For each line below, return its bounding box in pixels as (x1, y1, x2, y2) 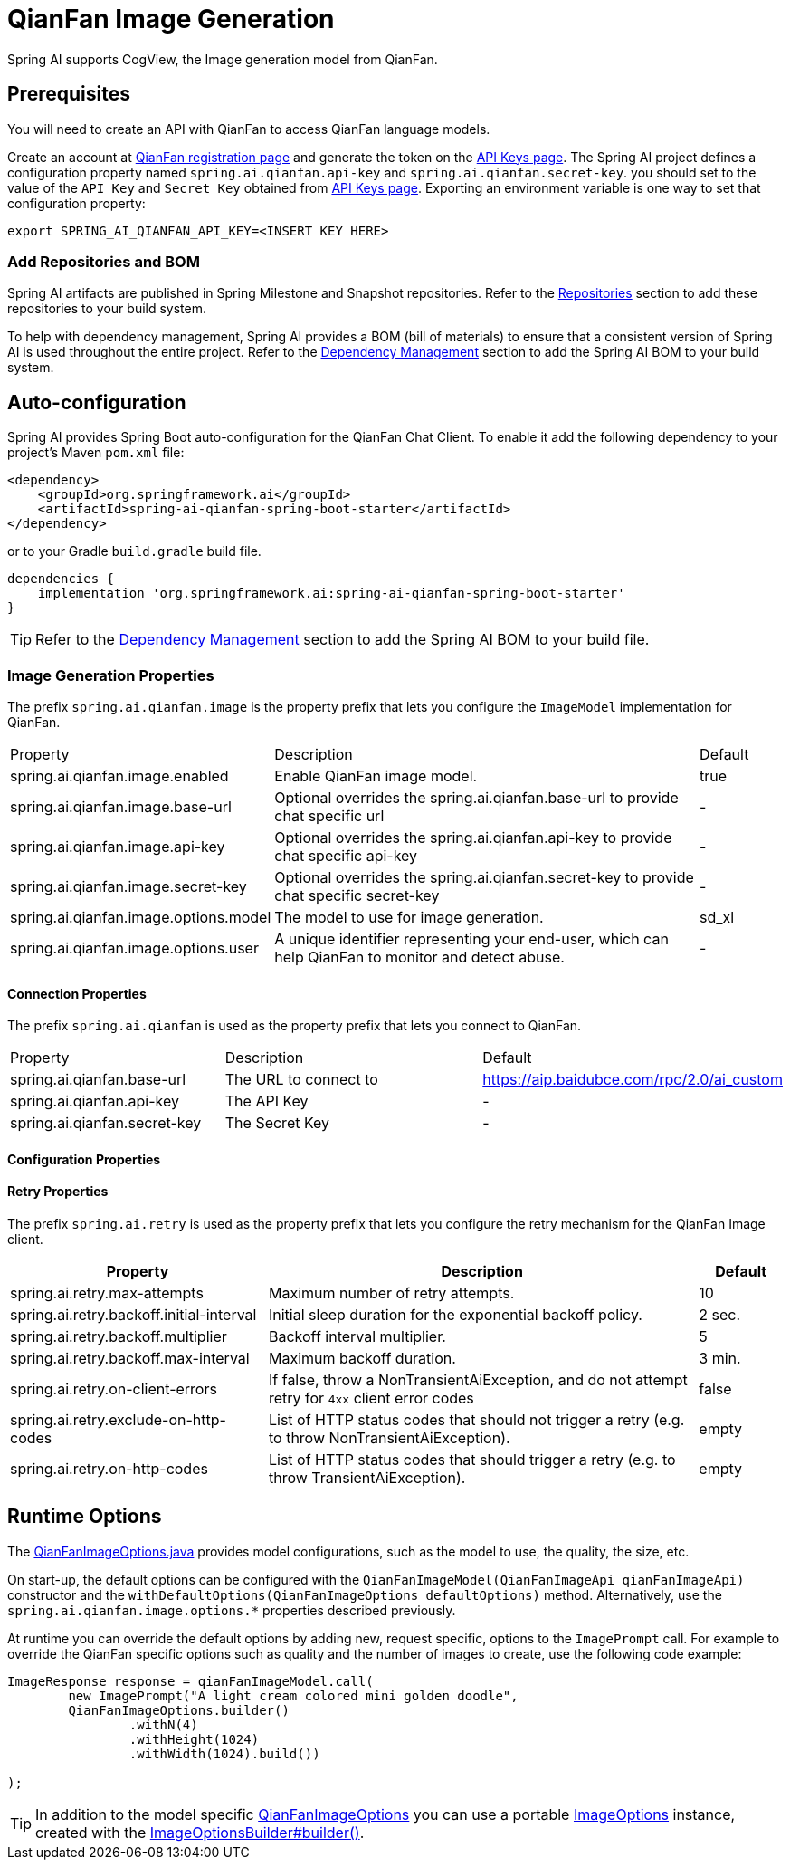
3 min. (699, 1348, 741, 1367)
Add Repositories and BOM (7, 252, 200, 271)
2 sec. (699, 1305, 741, 1324)
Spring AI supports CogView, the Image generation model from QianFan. (7, 51, 438, 67)
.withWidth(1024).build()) (128, 1746, 320, 1761)
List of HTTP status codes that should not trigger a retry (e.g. (268, 1410, 685, 1429)
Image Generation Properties (7, 665, 214, 685)
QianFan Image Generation (7, 4, 335, 34)
